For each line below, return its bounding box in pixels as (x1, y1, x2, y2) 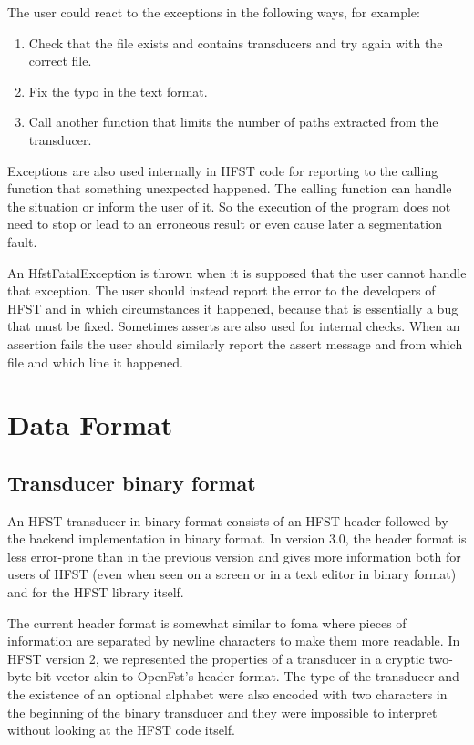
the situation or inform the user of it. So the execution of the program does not (7, 196, 451, 215)
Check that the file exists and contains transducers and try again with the (28, 33, 443, 52)
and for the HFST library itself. (7, 583, 184, 602)
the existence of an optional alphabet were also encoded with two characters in (7, 685, 448, 704)
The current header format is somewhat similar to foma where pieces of (7, 613, 407, 632)
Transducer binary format (7, 468, 256, 496)
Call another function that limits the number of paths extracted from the (28, 112, 438, 131)
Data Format (7, 406, 173, 443)
